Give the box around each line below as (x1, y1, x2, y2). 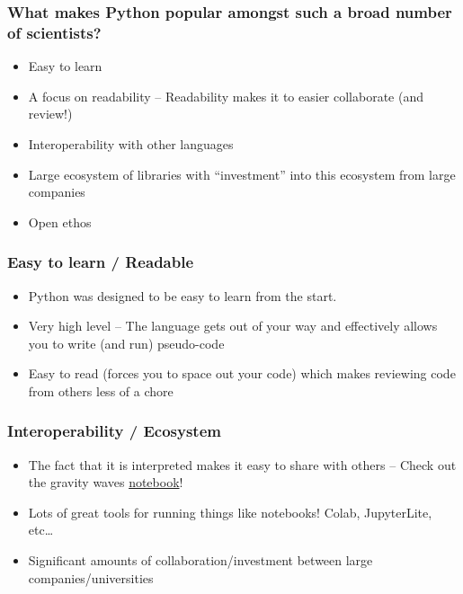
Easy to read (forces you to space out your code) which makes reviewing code (28, 364, 456, 383)
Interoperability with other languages (28, 134, 234, 153)
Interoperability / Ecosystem (7, 420, 221, 442)
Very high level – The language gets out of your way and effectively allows (28, 316, 438, 335)
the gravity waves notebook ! (28, 473, 183, 492)
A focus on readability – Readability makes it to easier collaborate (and (28, 86, 424, 105)
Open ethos (28, 212, 92, 231)
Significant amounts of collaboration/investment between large (28, 551, 373, 570)
